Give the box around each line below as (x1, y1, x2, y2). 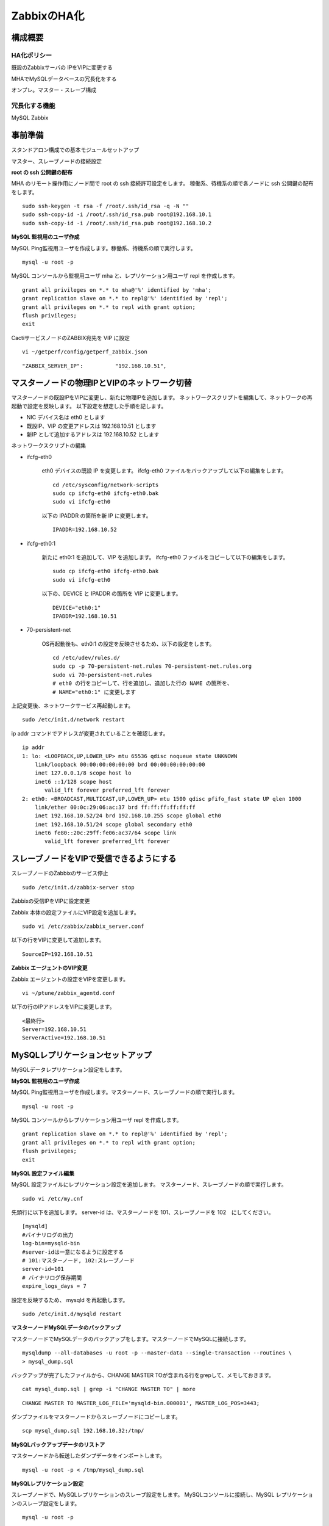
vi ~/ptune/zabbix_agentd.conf (22, 989, 116, 996)
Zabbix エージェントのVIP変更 (11, 964, 88, 972)
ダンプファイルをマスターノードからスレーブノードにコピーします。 (11, 1413, 181, 1420)
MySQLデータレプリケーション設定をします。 (11, 1066, 126, 1074)
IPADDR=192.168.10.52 (52, 526, 117, 533)
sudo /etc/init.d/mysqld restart (22, 1310, 122, 1317)
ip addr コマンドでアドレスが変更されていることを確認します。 (11, 729, 169, 737)
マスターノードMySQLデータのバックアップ (11, 1324, 121, 1331)
